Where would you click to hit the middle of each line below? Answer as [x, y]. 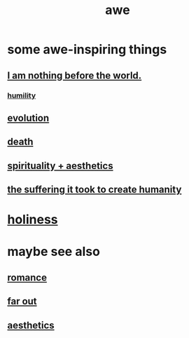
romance [27, 277]
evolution [28, 118]
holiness [33, 220]
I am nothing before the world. [75, 75]
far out [22, 301]
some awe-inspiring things [87, 49]
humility [22, 95]
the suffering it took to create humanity [94, 190]
